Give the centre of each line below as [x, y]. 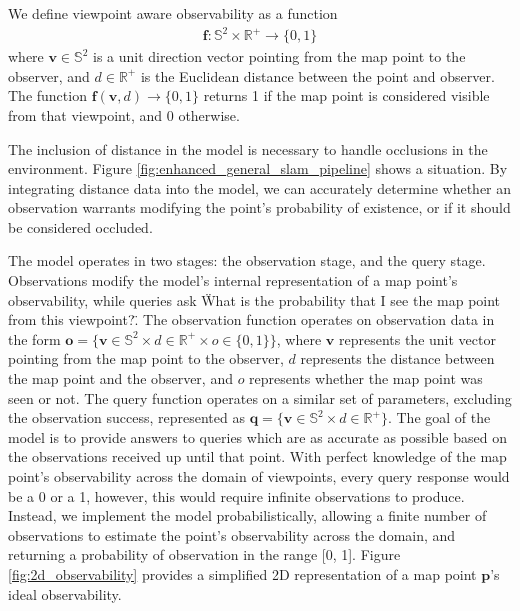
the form [34, 338]
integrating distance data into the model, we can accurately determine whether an [260, 187]
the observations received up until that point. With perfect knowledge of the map [257, 456]
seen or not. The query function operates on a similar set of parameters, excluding [260, 397]
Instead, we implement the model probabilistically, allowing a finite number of [247, 515]
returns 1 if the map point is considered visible [346, 95]
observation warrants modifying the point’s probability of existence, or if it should [259, 207]
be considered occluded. [80, 226]
